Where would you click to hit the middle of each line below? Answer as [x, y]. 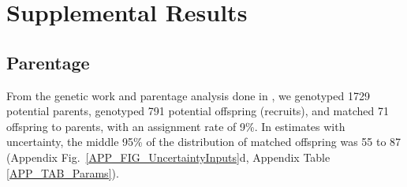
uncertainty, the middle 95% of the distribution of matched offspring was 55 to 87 [204, 142]
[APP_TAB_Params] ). [63, 172]
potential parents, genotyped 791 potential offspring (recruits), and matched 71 [198, 111]
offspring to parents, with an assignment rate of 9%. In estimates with [176, 126]
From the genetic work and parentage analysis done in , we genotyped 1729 [188, 95]
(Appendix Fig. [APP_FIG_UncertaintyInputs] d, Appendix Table [168, 157]
